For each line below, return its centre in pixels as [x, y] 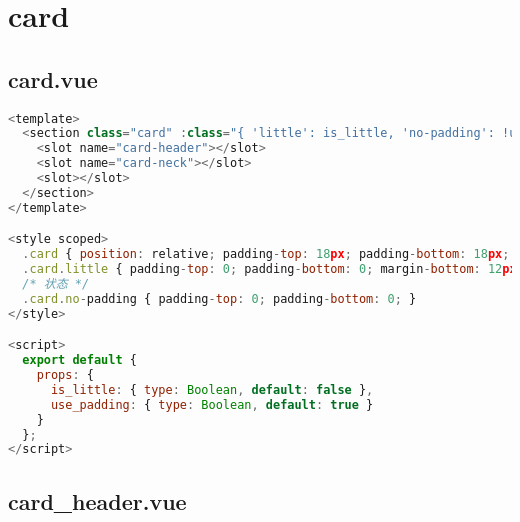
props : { [65, 375]
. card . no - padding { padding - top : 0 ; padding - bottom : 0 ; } [219, 298]
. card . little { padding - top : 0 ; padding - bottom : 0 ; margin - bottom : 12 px [269, 269]
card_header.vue [97, 500]
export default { [79, 360]
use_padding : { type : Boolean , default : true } [212, 404]
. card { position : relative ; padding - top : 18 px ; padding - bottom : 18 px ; [266, 254]
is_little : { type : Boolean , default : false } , [212, 389]
